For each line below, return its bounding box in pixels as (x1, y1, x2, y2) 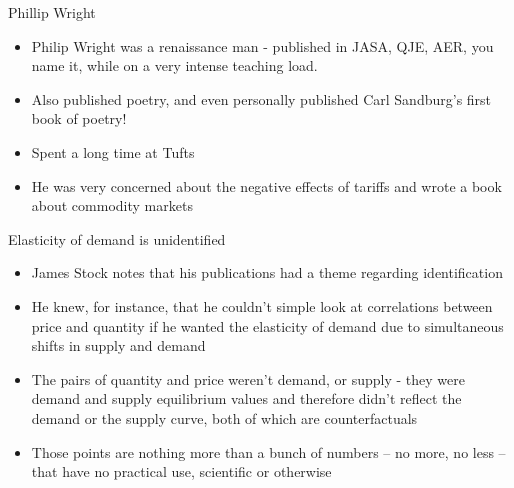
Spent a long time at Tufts (31, 141, 195, 162)
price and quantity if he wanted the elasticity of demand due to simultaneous (31, 315, 504, 336)
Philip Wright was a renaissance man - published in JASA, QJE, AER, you (31, 35, 494, 56)
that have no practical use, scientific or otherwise (31, 461, 332, 482)
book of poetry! (31, 108, 127, 129)
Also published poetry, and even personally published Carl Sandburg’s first (31, 88, 492, 109)
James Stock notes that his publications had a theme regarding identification (31, 262, 503, 283)
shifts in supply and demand (31, 335, 206, 356)
